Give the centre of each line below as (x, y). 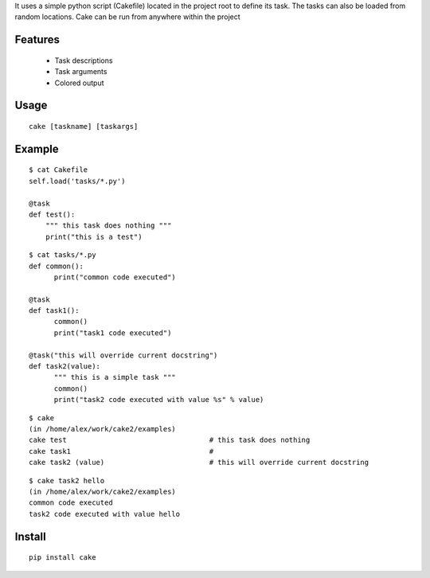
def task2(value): (65, 367)
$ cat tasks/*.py (63, 255)
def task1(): (54, 311)
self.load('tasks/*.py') (77, 181)
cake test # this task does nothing (170, 440)
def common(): (56, 266)
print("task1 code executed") (113, 333)
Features (37, 40)
